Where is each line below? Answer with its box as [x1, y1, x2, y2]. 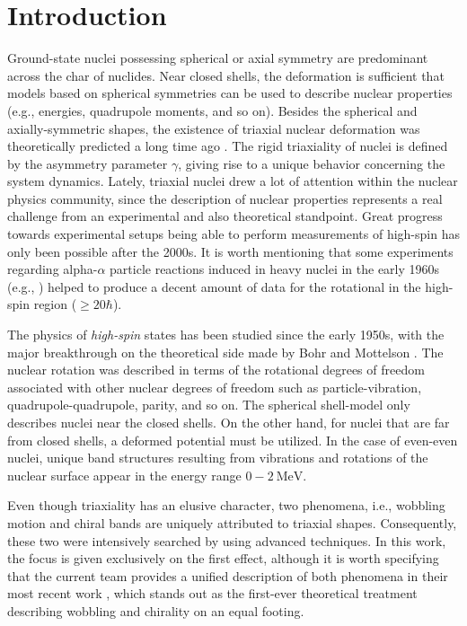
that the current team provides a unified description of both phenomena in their [7, 566, 448, 585]
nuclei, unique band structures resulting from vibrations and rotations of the [7, 448, 428, 467]
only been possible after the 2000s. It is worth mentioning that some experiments [7, 242, 454, 260]
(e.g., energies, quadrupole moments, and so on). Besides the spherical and [7, 101, 418, 119]
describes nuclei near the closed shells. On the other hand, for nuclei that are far [7, 413, 450, 431]
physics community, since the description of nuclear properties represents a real [7, 189, 443, 207]
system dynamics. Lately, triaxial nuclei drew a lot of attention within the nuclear [7, 172, 458, 190]
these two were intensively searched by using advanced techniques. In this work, [7, 531, 446, 550]
